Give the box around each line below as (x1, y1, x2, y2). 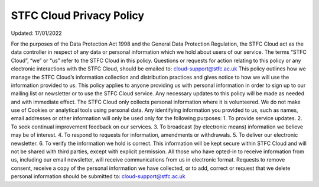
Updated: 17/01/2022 (11, 30, 62, 37)
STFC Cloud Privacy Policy (11, 9, 145, 22)
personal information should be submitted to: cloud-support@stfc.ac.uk (11, 173, 185, 180)
